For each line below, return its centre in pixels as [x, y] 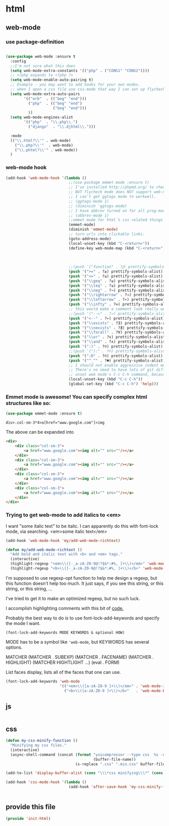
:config [18, 61]
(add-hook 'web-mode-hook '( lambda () [46, 178]
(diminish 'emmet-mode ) [93, 230]
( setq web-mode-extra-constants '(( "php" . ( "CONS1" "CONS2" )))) [80, 71]
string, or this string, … [29, 589]
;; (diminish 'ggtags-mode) [98, 206]
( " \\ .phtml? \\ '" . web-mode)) [46, 150]
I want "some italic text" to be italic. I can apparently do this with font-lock [82, 526]
